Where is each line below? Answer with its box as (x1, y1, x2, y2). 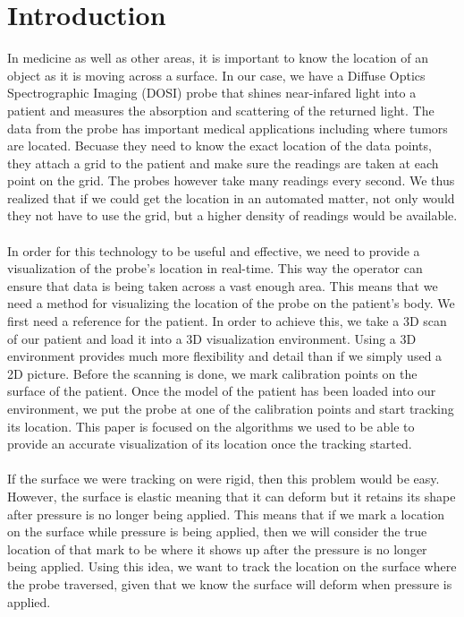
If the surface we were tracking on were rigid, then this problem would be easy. (7, 469, 440, 488)
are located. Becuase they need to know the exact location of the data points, (7, 136, 432, 155)
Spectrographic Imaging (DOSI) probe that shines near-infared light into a (7, 83, 417, 102)
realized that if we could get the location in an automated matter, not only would (7, 188, 455, 207)
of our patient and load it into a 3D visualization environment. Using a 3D (7, 329, 417, 347)
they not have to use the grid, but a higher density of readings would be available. (7, 206, 458, 225)
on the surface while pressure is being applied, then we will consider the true (7, 522, 427, 541)
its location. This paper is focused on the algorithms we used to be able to (7, 416, 415, 435)
